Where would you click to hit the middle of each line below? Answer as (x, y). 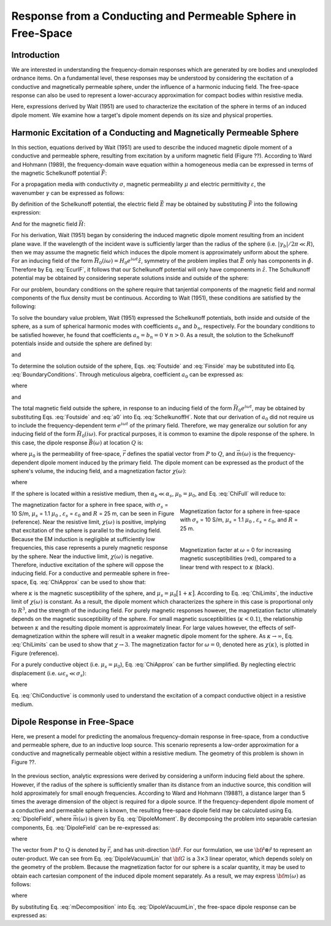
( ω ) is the (254, 454)
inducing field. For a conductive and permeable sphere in (84, 574)
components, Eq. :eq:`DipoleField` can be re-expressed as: (86, 827)
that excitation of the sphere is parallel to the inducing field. (86, 531)
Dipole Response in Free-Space (73, 722)
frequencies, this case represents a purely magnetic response (89, 548)
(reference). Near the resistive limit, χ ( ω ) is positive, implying (89, 522)
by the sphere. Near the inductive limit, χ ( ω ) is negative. (82, 556)
